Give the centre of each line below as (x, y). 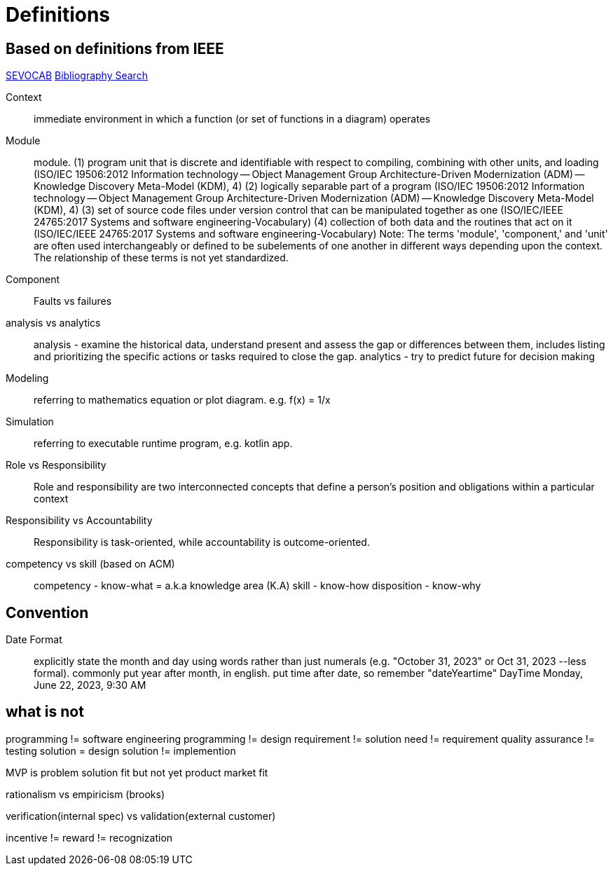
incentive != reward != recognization (89, 837)
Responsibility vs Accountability (79, 521)
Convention (47, 612)
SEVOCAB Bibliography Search (77, 76)
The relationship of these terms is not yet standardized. (161, 258)
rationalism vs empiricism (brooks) (85, 794)
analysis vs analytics (53, 323)
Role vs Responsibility (56, 465)
